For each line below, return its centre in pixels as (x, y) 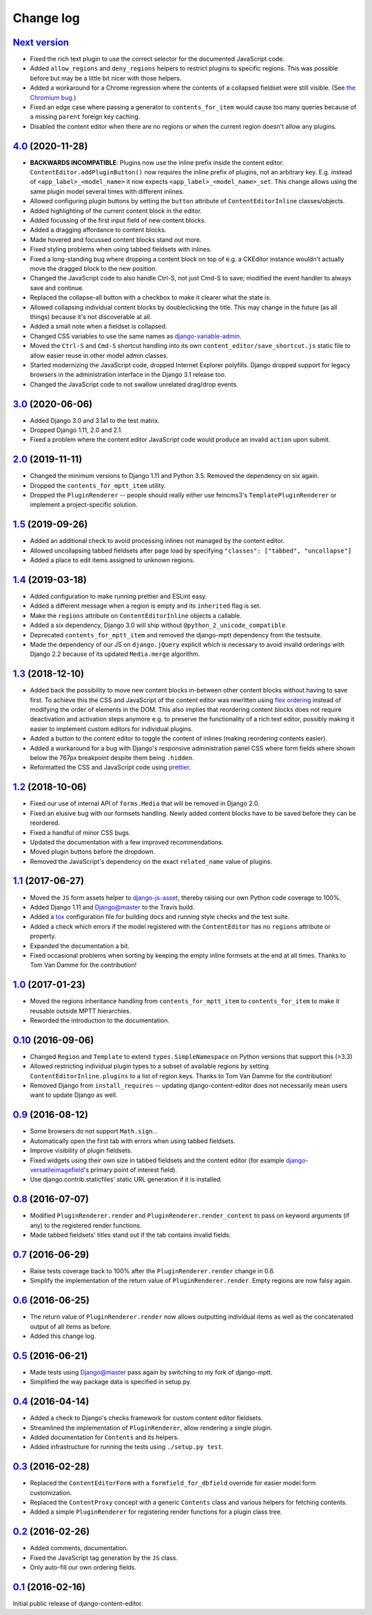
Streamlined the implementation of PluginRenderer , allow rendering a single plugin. (151, 1428)
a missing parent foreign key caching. (85, 116)
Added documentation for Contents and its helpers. (104, 1437)
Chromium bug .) (53, 97)
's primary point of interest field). (130, 1170)
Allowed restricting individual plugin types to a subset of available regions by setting (149, 1066)
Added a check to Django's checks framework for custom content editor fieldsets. (146, 1418)
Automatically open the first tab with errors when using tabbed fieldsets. (133, 1141)
